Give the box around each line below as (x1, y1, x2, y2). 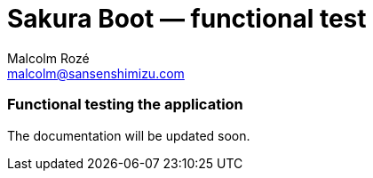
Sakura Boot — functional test (7, 4, 367, 34)
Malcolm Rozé (7, 50, 90, 66)
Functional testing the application (7, 95, 243, 114)
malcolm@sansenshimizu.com (7, 65, 185, 81)
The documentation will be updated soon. (7, 127, 250, 143)
